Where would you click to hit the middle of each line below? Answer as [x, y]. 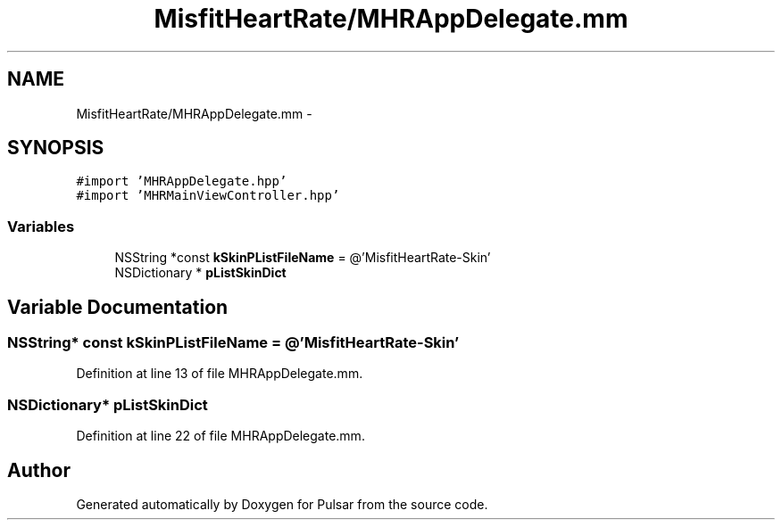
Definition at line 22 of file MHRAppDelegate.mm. [220, 436]
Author [39, 470]
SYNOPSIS [56, 148]
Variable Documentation [118, 307]
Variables [41, 226]
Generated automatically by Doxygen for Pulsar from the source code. [282, 504]
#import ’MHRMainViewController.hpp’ [208, 196]
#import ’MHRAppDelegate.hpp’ [182, 181]
